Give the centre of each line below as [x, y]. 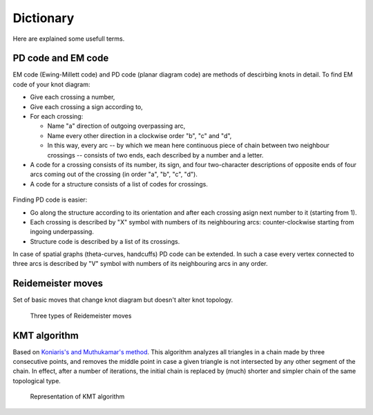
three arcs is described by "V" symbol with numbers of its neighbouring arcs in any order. [140, 264]
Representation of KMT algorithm [77, 396]
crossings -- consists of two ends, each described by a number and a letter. [155, 155]
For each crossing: [57, 117]
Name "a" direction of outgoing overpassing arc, [116, 126]
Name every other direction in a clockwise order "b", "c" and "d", [140, 135]
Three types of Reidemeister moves [81, 316]
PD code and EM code [61, 58]
